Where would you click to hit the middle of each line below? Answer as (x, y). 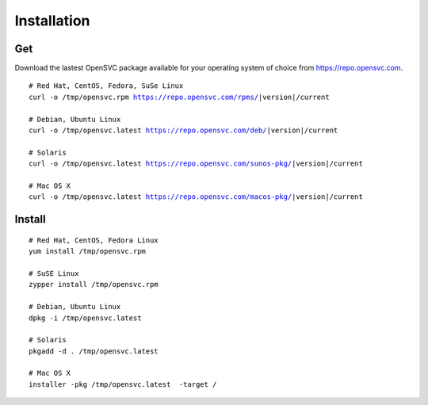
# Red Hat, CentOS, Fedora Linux (94, 240)
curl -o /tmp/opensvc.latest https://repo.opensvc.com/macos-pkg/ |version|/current (196, 197)
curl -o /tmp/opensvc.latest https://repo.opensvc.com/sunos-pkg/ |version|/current (196, 164)
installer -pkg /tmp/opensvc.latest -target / (123, 384)
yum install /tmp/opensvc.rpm (88, 251)
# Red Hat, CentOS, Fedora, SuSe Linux (106, 86)
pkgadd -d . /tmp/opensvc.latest (94, 351)
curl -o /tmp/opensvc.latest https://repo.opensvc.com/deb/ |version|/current (183, 130)
